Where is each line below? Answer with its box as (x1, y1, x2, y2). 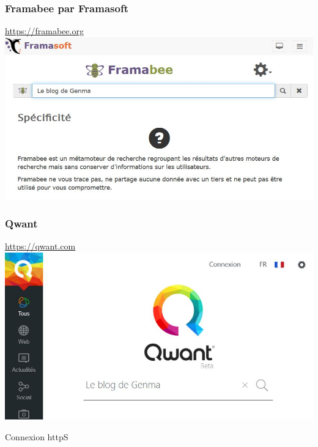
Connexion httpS (5, 430, 68, 443)
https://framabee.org (5, 24, 84, 37)
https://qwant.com (5, 240, 76, 253)
